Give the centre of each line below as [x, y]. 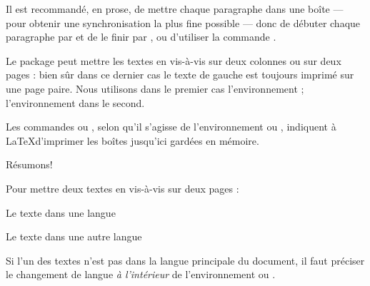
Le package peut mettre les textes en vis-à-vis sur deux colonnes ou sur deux [174, 60]
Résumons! [29, 164]
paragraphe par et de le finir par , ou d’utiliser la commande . [141, 37]
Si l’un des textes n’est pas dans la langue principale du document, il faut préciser [185, 260]
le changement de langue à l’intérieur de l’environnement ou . [141, 274]
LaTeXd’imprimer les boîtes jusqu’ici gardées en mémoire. [132, 140]
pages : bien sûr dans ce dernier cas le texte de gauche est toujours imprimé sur [180, 75]
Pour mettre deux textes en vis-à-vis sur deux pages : [122, 188]
